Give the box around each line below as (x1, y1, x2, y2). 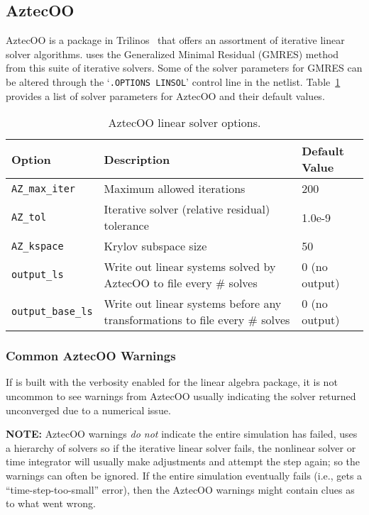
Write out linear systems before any (104, 295, 282, 312)
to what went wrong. (6, 496, 96, 511)
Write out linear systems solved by (104, 258, 276, 275)
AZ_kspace (11, 240, 64, 252)
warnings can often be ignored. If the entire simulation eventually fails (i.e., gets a (6, 468, 363, 483)
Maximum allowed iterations (104, 180, 246, 197)
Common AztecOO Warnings (6, 347, 176, 365)
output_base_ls (11, 306, 93, 318)
